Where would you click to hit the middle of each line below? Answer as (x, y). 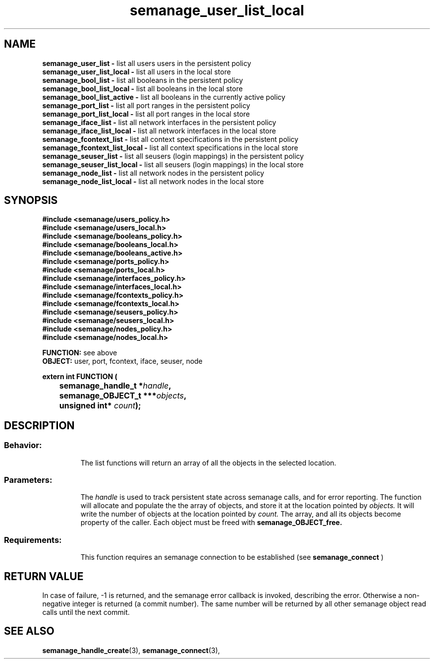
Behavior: (23, 445)
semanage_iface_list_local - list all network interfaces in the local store (159, 131)
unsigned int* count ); (100, 406)
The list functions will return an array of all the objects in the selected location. (208, 463)
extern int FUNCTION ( (80, 377)
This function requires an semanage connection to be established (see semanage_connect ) (232, 557)
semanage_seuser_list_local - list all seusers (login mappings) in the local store (173, 164)
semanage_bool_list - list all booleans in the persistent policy (143, 80)
